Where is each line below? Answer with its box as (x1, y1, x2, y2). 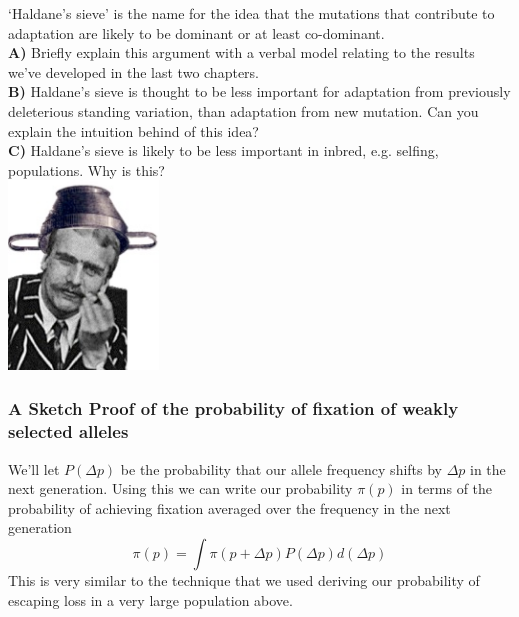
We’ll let (8, 458, 60, 479)
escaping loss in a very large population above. (8, 589, 293, 610)
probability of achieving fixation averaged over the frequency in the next (8, 497, 451, 518)
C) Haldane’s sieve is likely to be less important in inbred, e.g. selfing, (8, 140, 439, 161)
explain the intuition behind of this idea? (8, 120, 259, 141)
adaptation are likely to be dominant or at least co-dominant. (8, 22, 385, 43)
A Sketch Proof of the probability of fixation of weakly (8, 396, 459, 421)
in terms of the (401, 478, 493, 499)
